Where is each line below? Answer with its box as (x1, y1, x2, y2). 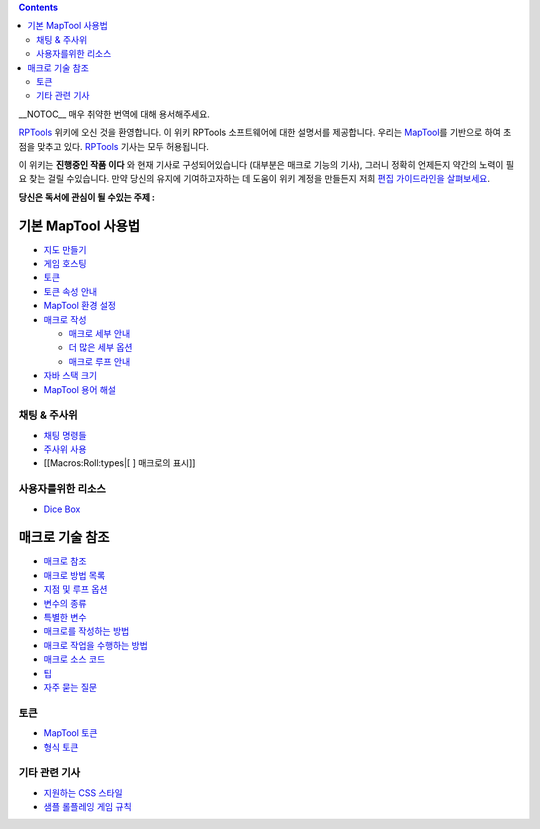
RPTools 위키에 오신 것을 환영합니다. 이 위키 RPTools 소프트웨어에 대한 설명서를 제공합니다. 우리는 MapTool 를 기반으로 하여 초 (18, 126, 512, 139)
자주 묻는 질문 (43, 681, 98, 693)
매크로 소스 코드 (43, 653, 106, 665)
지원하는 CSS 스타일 (43, 786, 124, 799)
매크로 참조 (43, 555, 87, 567)
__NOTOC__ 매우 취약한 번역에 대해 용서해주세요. (18, 108, 210, 120)
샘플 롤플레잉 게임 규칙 (43, 801, 132, 813)
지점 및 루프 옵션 (43, 583, 108, 595)
